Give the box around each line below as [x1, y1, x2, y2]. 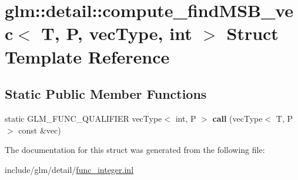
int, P [175, 112, 196, 124]
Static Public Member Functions [5, 85, 207, 103]
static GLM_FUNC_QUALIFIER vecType [5, 112, 162, 124]
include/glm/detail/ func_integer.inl [5, 163, 134, 175]
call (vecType [212, 112, 263, 124]
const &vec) [18, 124, 61, 136]
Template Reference [5, 44, 170, 68]
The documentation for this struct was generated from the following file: [5, 144, 265, 156]
